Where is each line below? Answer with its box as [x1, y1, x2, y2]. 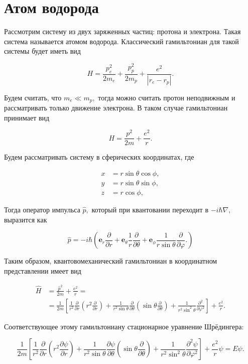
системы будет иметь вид [4, 46, 81, 56]
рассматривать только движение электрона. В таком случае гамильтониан [4, 102, 228, 113]
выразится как [4, 214, 47, 224]
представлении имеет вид [4, 265, 81, 276]
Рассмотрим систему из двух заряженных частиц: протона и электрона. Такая [4, 26, 241, 37]
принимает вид [4, 112, 50, 123]
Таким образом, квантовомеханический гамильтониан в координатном [4, 256, 217, 266]
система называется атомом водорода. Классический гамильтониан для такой [4, 36, 239, 46]
